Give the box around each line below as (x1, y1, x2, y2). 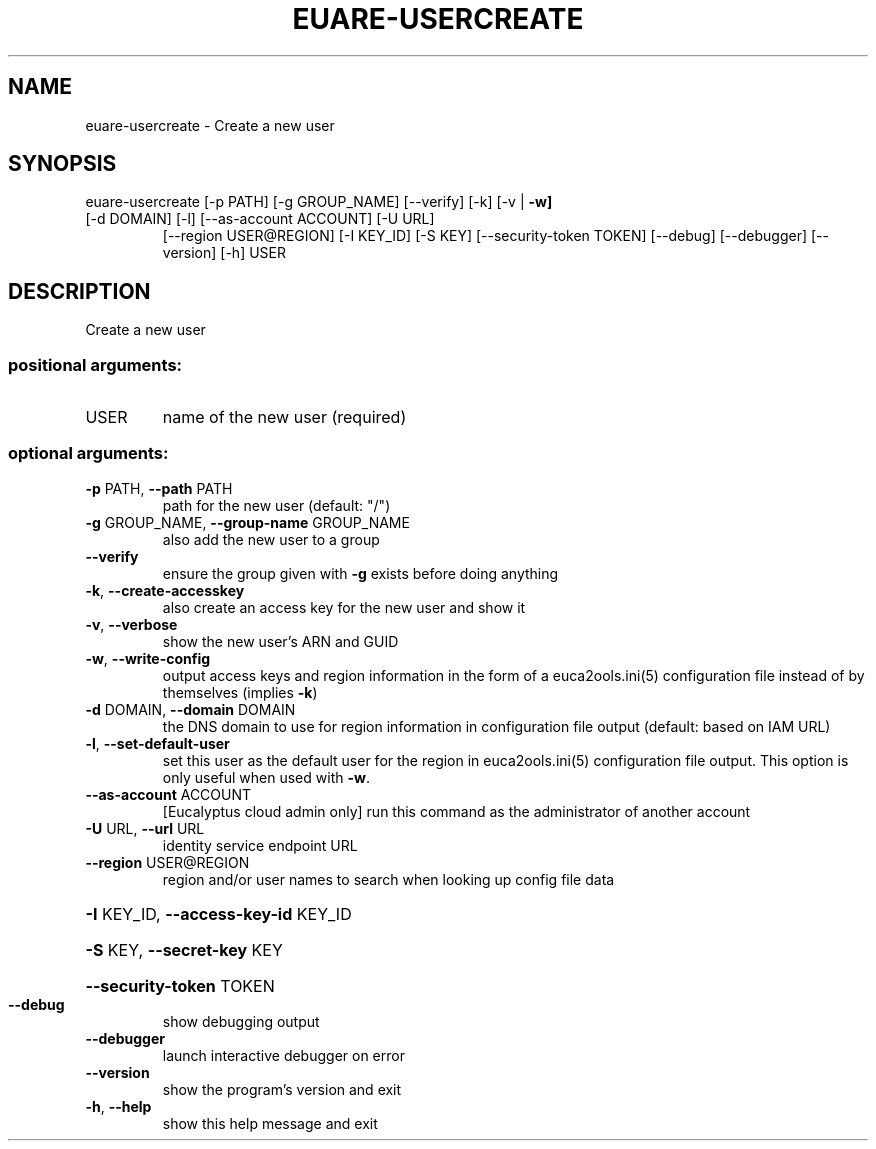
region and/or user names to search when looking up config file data (162, 870, 615, 888)
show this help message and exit (162, 1114, 378, 1132)
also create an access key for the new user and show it (162, 598, 526, 616)
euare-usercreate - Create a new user (85, 116, 335, 134)
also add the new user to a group (162, 530, 380, 548)
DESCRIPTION (8, 278, 151, 304)
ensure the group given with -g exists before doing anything (162, 564, 559, 582)
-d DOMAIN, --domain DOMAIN (85, 700, 296, 718)
